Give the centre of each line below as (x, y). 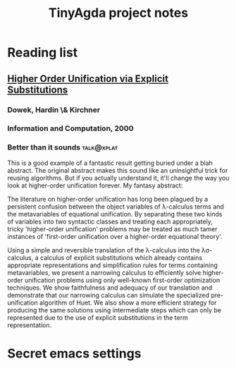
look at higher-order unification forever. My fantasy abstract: (95, 185)
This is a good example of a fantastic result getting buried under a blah (110, 163)
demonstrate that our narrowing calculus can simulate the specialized (108, 295)
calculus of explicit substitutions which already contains (121, 257)
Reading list (43, 53)
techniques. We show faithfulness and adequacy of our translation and (110, 288)
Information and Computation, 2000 (70, 128)
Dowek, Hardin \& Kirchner (54, 109)
